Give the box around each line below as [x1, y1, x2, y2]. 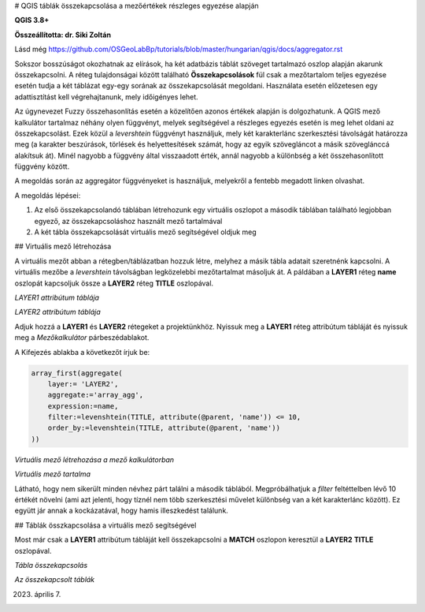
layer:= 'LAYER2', [47, 379, 119, 388]
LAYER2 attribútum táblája [14, 308, 102, 317]
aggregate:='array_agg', [47, 390, 144, 400]
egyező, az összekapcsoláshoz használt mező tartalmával [34, 216, 223, 226]
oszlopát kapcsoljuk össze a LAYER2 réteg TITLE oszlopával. [14, 278, 214, 288]
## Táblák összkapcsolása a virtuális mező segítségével [14, 521, 197, 530]
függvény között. [14, 162, 70, 171]
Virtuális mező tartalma [14, 469, 91, 479]
